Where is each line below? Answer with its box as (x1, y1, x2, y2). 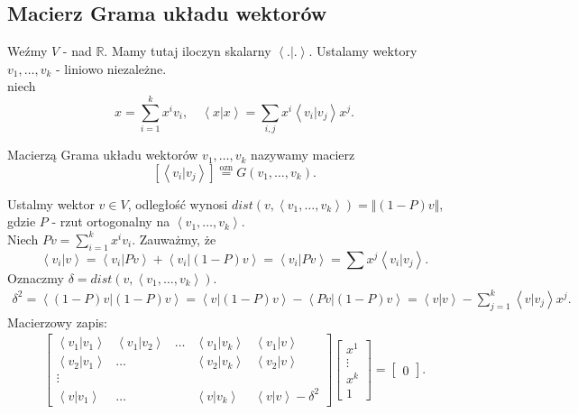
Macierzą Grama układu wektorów (7, 145, 198, 164)
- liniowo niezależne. (56, 59, 167, 78)
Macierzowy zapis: (7, 312, 107, 331)
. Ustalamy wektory (308, 41, 417, 60)
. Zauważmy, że (132, 229, 216, 248)
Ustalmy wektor (7, 194, 95, 213)
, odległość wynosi (127, 194, 228, 213)
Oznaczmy (7, 268, 64, 287)
